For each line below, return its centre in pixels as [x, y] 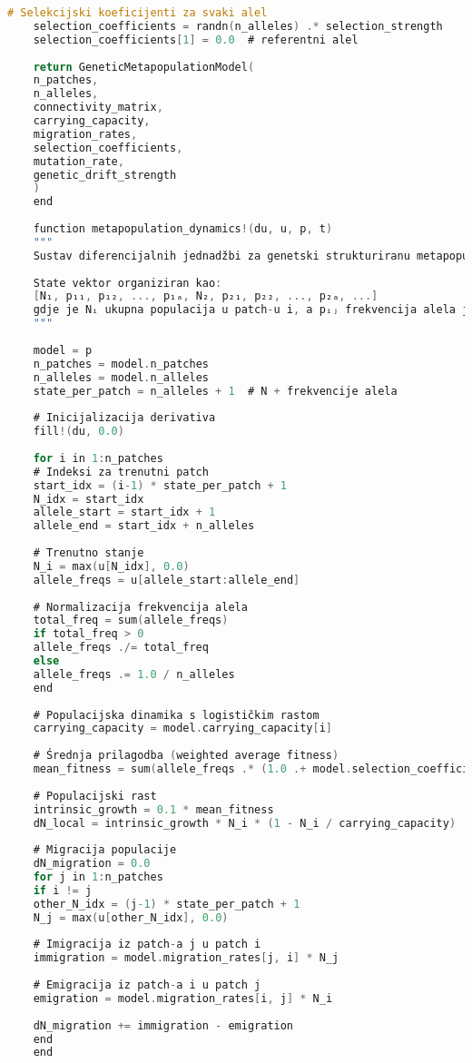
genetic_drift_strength [105, 175]
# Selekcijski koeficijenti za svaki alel [138, 13]
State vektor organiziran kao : [128, 283]
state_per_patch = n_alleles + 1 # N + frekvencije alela [215, 391]
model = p [63, 350]
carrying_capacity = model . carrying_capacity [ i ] [183, 728]
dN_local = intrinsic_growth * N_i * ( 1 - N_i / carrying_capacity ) [245, 823]
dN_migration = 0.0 [92, 864]
